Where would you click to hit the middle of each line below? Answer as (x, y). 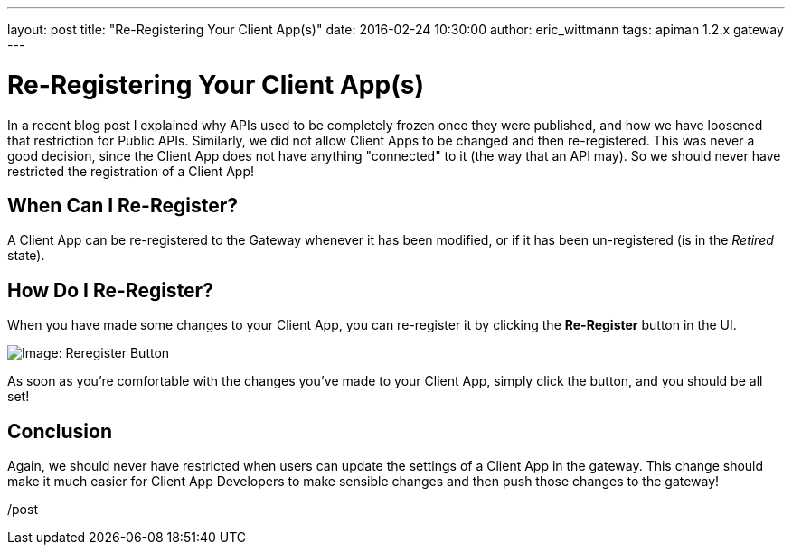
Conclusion (60, 431)
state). (26, 256)
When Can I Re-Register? (123, 205)
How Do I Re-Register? (110, 290)
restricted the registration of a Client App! (131, 171)
